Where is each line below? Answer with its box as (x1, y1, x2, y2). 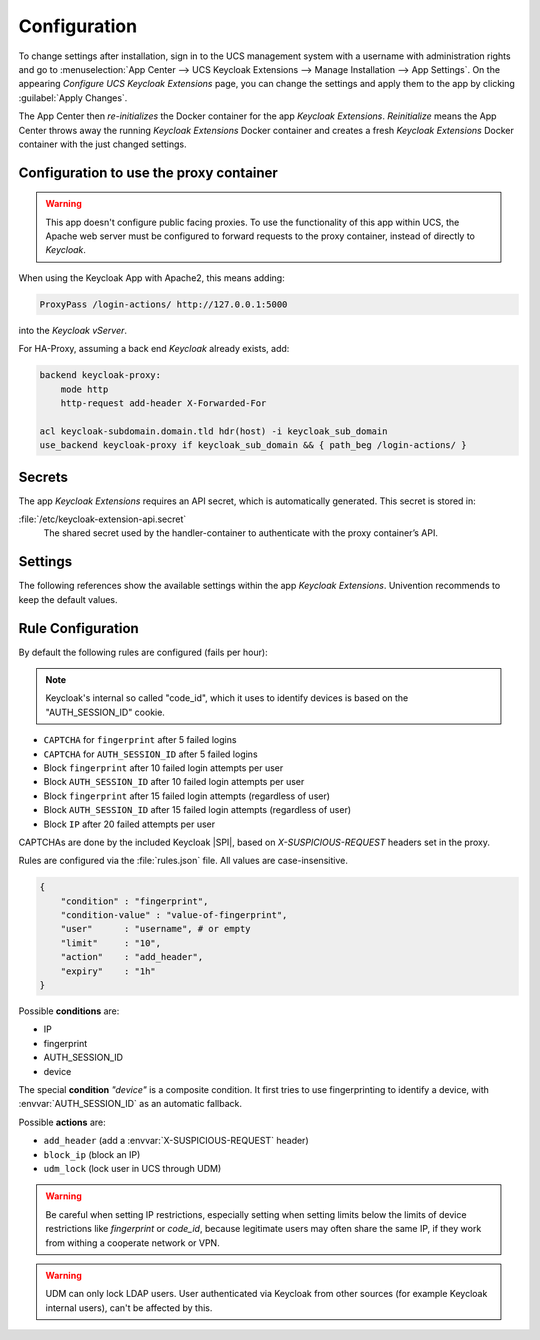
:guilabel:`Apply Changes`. (18, 91, 128, 104)
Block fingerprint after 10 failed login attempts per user (43, 761, 284, 774)
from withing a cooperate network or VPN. (45, 1236, 220, 1249)
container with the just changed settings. (18, 138, 187, 150)
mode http (60, 383, 109, 395)
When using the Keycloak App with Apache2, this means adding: (18, 271, 285, 284)
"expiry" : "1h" (60, 965, 157, 977)
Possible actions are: (18, 1116, 106, 1128)
